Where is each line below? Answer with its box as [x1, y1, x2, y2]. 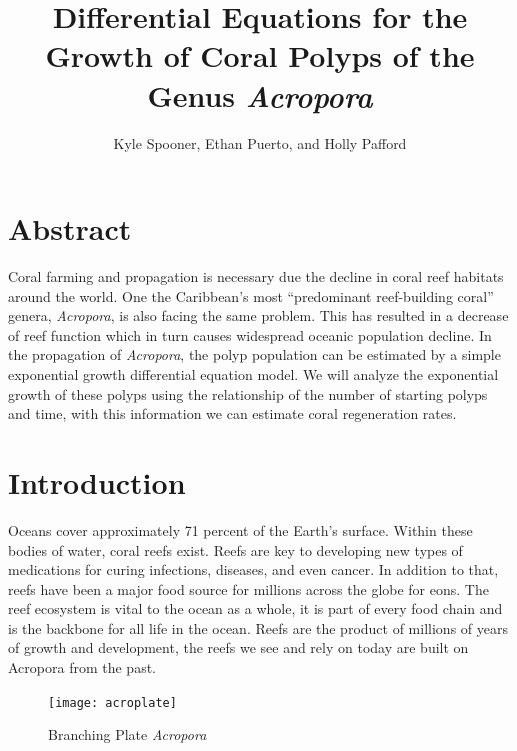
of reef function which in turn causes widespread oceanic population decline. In [8, 324, 492, 345]
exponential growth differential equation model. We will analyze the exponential [8, 364, 499, 384]
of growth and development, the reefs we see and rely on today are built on [8, 637, 469, 658]
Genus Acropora [147, 74, 373, 116]
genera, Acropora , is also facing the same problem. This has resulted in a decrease [8, 305, 509, 326]
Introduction [8, 461, 186, 502]
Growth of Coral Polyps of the [45, 35, 475, 76]
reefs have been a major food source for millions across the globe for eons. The [8, 578, 489, 599]
